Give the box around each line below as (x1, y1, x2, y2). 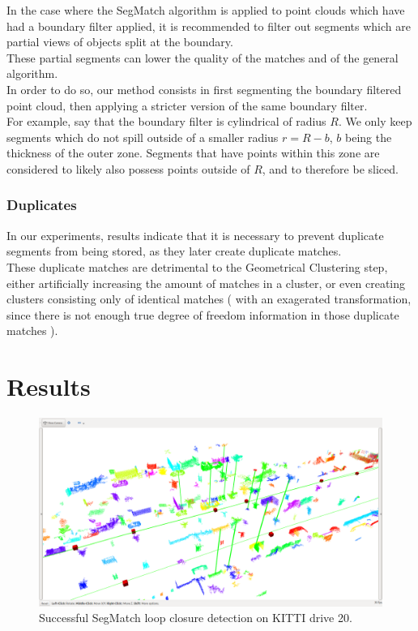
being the (345, 128, 392, 145)
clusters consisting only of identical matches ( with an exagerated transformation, (6, 290, 412, 307)
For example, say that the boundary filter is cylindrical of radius (6, 113, 326, 130)
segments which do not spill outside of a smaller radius (6, 128, 279, 145)
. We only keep (338, 113, 412, 130)
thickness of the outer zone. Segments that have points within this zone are (6, 144, 380, 161)
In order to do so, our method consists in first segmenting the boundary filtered (6, 80, 402, 97)
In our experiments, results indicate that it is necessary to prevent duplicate (6, 226, 384, 243)
